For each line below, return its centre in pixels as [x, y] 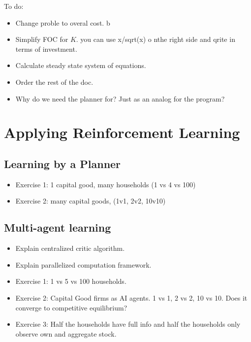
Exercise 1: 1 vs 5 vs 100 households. [71, 281]
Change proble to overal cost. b [63, 22]
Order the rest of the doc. [54, 82]
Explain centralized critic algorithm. [70, 248]
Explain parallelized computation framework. [83, 264]
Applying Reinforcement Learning [122, 132]
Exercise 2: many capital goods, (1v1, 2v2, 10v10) [91, 201]
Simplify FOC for [42, 39]
